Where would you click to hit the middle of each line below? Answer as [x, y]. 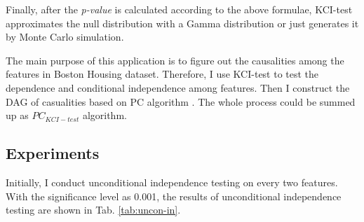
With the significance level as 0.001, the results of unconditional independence [174, 196]
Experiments [53, 153]
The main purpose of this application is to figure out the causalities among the [175, 60]
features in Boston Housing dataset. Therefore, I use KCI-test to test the [162, 74]
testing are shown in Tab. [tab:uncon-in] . [93, 210]
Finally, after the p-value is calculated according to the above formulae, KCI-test [179, 9]
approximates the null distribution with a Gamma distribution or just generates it [182, 23]
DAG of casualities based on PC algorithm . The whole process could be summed [181, 101]
